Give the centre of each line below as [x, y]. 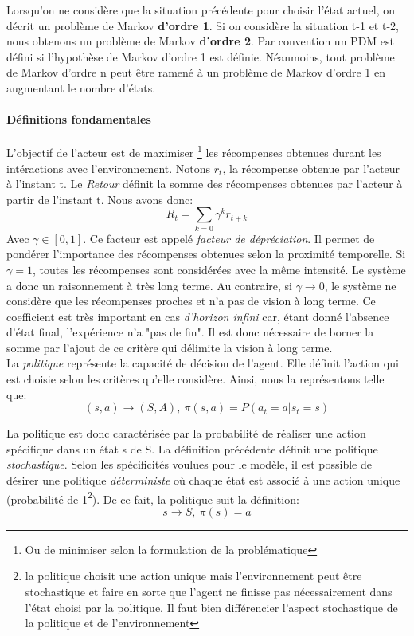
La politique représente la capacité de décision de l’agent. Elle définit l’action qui [203, 363]
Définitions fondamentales [79, 119]
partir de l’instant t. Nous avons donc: [100, 199]
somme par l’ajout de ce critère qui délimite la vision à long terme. [170, 347]
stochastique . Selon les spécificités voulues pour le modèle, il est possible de [189, 464]
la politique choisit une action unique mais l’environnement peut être [193, 576]
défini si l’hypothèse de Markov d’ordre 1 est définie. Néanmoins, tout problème [201, 56]
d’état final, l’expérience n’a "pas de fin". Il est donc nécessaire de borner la [190, 332]
